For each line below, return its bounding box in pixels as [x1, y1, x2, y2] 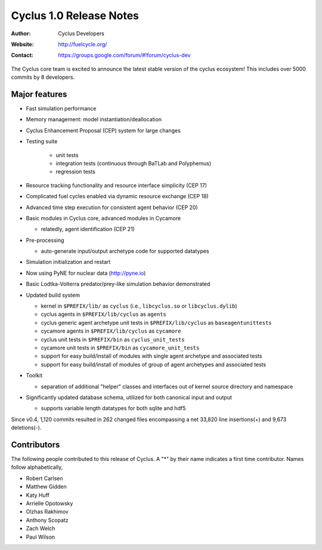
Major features [11, 89, 67, 99]
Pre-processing [26, 236, 64, 244]
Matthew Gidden [26, 483, 67, 490]
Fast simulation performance [26, 105, 97, 112]
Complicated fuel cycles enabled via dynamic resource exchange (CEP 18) [26, 193, 209, 200]
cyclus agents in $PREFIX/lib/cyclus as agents [41, 311, 167, 318]
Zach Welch [26, 525, 55, 532]
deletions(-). [11, 424, 42, 431]
